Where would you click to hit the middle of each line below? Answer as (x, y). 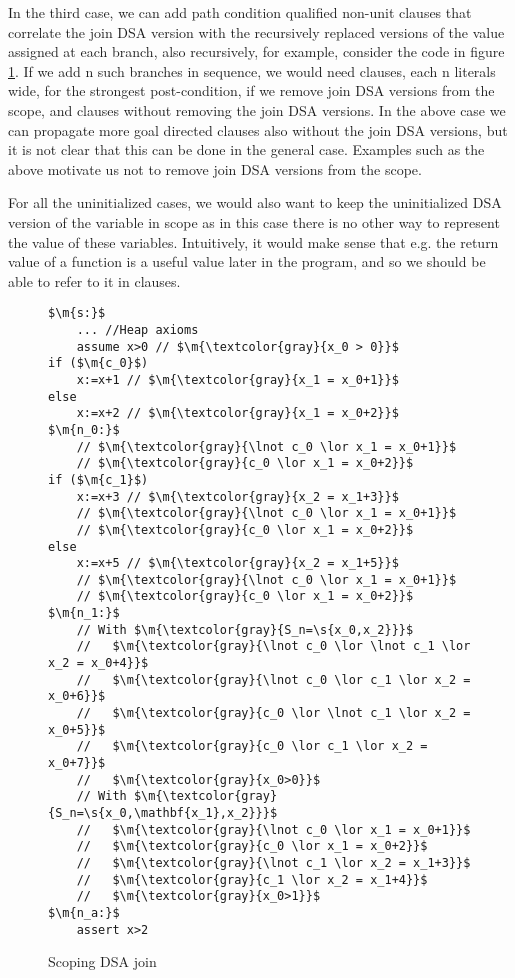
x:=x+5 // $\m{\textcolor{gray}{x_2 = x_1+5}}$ (237, 563)
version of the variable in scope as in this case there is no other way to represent (254, 221)
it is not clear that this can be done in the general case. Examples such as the (246, 149)
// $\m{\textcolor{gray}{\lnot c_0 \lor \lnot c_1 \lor (273, 646)
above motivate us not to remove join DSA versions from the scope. (215, 168)
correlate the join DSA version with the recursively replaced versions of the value (256, 31)
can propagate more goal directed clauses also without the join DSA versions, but (258, 129)
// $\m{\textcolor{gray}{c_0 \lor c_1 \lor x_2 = (252, 746)
